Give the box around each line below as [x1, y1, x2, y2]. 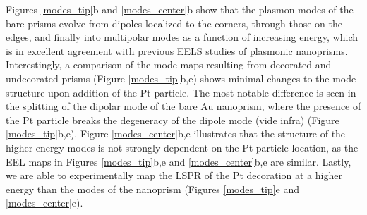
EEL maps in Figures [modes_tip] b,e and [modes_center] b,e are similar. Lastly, [6, 154, 351, 168]
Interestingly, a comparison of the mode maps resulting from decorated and [6, 57, 332, 72]
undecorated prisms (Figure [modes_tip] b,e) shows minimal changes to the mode [6, 70, 356, 85]
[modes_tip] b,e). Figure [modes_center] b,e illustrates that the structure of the [6, 126, 346, 141]
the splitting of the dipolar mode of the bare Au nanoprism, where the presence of [6, 99, 361, 113]
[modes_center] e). [6, 195, 83, 210]
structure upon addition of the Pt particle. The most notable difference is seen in [6, 85, 356, 99]
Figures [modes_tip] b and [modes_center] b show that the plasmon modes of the [6, 2, 354, 16]
